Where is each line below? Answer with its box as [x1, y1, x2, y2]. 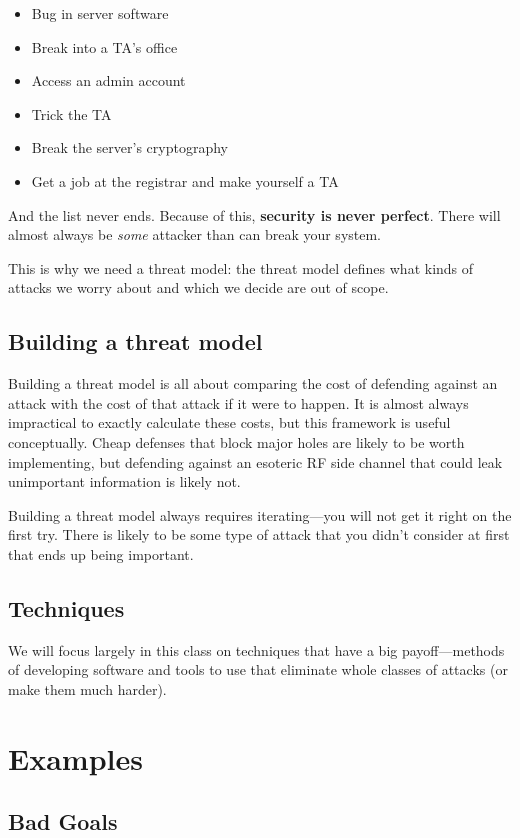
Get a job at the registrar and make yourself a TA [31, 170, 339, 191]
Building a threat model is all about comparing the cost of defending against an [8, 373, 498, 394]
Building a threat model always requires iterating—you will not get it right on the [8, 504, 512, 525]
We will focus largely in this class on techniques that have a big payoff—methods [8, 639, 505, 660]
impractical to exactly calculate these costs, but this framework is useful [8, 412, 451, 433]
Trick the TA [31, 103, 112, 124]
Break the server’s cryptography [31, 137, 228, 158]
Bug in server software [31, 3, 169, 23]
